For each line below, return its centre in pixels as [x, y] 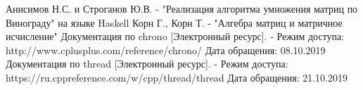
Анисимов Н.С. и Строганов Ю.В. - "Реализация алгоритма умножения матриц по [182, 8]
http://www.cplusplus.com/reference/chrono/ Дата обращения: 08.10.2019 [166, 50]
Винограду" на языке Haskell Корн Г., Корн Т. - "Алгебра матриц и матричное [174, 22]
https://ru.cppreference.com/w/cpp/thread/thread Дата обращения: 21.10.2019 [177, 77]
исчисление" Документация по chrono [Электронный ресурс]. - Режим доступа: [175, 36]
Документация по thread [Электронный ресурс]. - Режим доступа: [147, 64]
